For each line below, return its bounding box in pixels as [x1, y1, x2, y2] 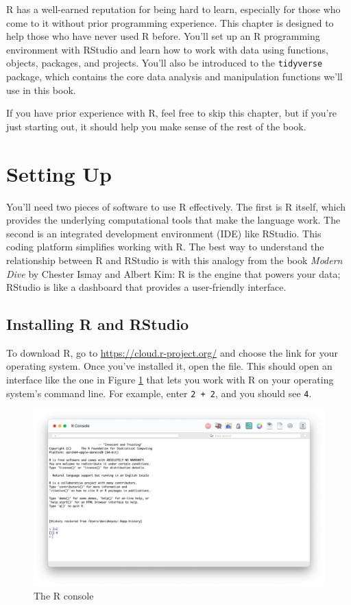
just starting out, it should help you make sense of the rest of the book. [6, 119, 306, 133]
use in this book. [6, 82, 76, 97]
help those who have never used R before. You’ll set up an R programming [6, 29, 320, 43]
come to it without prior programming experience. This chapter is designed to [6, 15, 334, 29]
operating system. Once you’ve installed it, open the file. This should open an [6, 359, 332, 373]
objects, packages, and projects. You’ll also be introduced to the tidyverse [6, 56, 323, 70]
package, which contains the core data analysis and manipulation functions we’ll [6, 69, 343, 84]
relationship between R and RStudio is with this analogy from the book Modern [6, 252, 343, 267]
